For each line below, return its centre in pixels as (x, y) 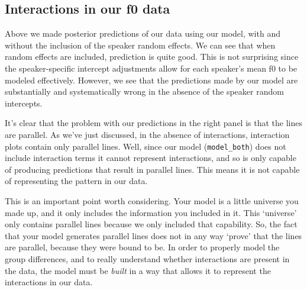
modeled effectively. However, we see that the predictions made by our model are (151, 80)
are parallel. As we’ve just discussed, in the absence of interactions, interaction (147, 134)
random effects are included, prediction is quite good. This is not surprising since (152, 57)
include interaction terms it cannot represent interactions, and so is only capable (151, 158)
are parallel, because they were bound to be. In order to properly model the (142, 247)
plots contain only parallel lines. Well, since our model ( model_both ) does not (146, 146)
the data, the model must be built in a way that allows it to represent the (138, 270)
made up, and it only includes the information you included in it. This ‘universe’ (151, 212)
